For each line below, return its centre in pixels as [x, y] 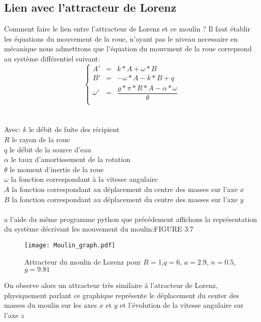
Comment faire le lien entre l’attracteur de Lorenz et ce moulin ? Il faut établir [127, 29]
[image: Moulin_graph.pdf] [70, 245]
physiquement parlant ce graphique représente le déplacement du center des [122, 295]
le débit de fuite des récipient [74, 129]
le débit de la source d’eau [50, 149]
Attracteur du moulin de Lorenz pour [83, 261]
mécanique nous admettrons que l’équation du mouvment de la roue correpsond [128, 49]
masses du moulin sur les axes [51, 305]
